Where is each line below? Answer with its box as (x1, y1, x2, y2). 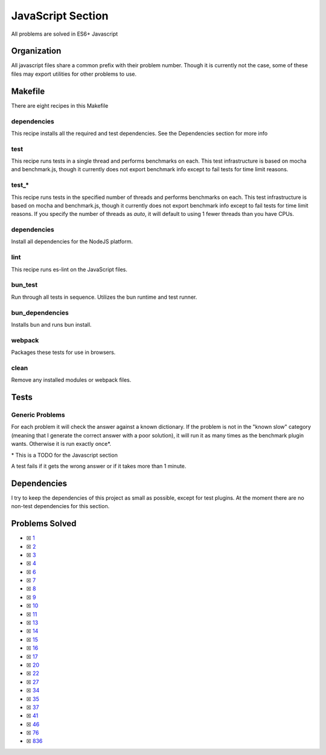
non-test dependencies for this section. (11, 503, 110, 510)
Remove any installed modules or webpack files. (11, 376, 132, 384)
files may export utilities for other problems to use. (11, 70, 137, 77)
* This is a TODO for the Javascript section (11, 451, 118, 459)
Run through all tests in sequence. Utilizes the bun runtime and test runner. (11, 293, 197, 301)
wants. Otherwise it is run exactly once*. (11, 440, 112, 448)
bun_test (11, 281, 38, 289)
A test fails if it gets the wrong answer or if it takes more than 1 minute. (11, 462, 187, 469)
